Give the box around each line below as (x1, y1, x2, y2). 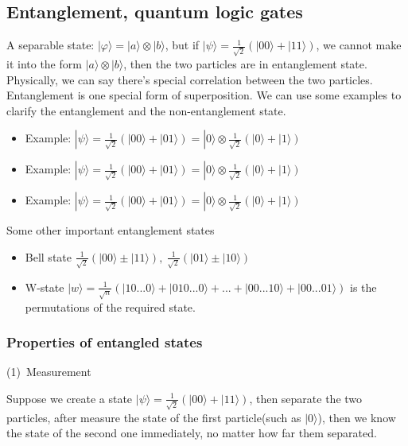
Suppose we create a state (6, 390, 133, 406)
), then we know (317, 409, 396, 425)
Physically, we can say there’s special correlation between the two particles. (6, 71, 373, 87)
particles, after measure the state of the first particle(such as (6, 409, 301, 425)
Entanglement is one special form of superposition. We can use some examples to (6, 87, 402, 103)
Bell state (25, 248, 72, 265)
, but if (165, 37, 200, 53)
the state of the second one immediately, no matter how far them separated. (6, 425, 377, 441)
